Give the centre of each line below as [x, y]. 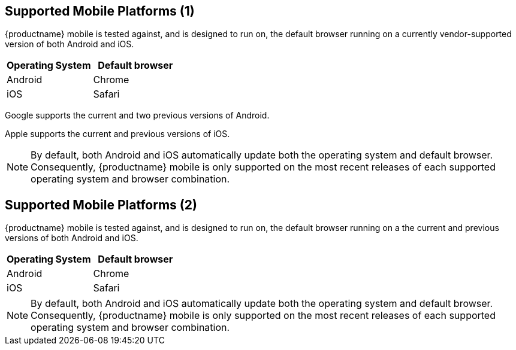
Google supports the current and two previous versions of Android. [137, 115]
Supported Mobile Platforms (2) [101, 205]
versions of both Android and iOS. [72, 238]
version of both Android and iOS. [70, 44]
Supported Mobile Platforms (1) [100, 11]
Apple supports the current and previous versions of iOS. [117, 134]
